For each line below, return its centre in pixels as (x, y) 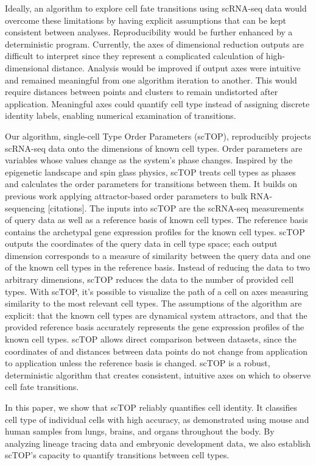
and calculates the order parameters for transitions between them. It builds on (151, 184)
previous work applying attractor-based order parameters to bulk (126, 195)
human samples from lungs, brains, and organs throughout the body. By (140, 431)
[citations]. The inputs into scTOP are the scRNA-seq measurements (176, 208)
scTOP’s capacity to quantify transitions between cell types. (117, 455)
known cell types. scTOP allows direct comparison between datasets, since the (151, 339)
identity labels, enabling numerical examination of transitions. (121, 115)
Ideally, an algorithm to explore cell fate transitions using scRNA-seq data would (156, 8)
